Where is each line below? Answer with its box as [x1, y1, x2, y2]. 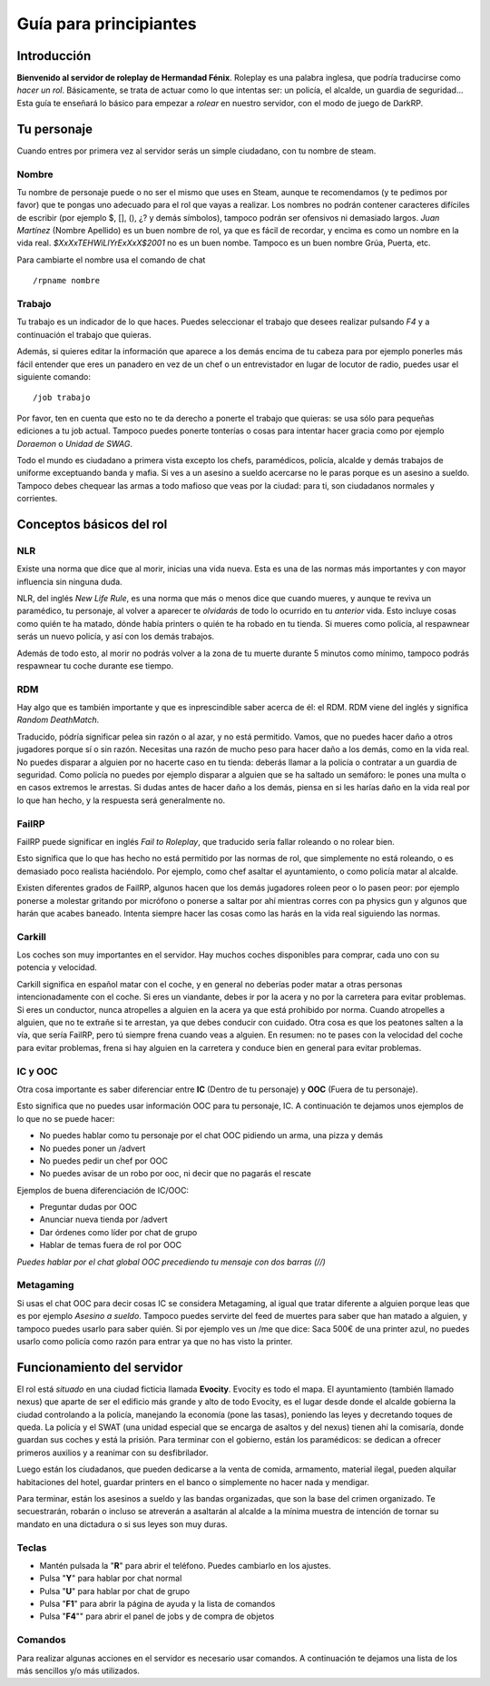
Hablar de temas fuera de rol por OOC [39, 1240, 181, 1251]
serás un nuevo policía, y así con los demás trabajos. [16, 631, 215, 642]
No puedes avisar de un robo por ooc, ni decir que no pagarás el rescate [39, 1168, 312, 1179]
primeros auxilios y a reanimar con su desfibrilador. [16, 1447, 209, 1458]
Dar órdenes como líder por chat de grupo [39, 1226, 198, 1237]
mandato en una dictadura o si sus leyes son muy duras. [16, 1518, 228, 1530]
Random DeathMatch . [16, 714, 100, 726]
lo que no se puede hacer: [16, 1113, 115, 1124]
